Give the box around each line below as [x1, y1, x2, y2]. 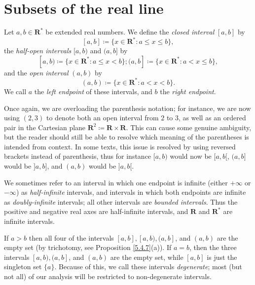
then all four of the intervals [29, 232, 114, 243]
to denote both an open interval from [46, 112, 159, 123]
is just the [207, 251, 237, 262]
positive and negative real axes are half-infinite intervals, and [4, 206, 188, 216]
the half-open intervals [4, 45, 72, 56]
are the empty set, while [110, 251, 183, 262]
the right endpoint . [160, 86, 216, 96]
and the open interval [4, 67, 69, 77]
